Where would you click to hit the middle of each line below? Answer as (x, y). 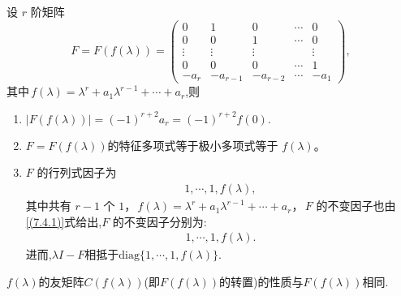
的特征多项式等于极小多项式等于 (193, 145)
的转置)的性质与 (261, 281)
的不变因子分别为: (160, 221)
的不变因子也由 (356, 206)
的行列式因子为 (77, 172)
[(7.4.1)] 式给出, (64, 221)
